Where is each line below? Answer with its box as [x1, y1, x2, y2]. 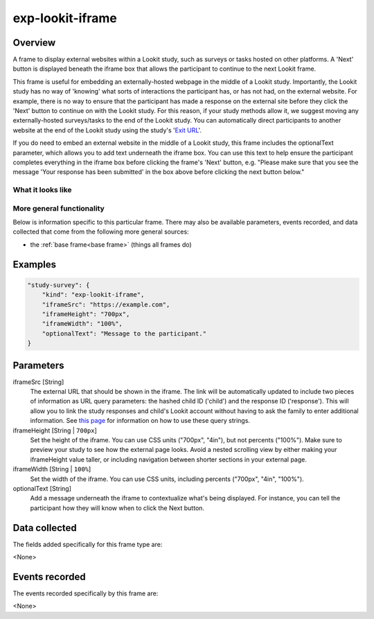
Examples [12, 259, 57, 270]
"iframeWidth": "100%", [42, 320, 123, 328]
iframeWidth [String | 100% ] [12, 465, 91, 473]
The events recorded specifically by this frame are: [12, 589, 159, 598]
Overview [12, 37, 56, 49]
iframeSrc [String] [12, 378, 64, 386]
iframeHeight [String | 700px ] [12, 426, 97, 435]
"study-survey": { [27, 281, 90, 289]
